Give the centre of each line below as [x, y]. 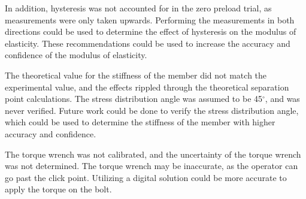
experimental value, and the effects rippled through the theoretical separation [147, 87]
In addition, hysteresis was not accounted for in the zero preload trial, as [138, 8]
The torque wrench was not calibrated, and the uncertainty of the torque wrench [153, 154]
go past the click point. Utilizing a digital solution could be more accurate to [146, 177]
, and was [282, 99]
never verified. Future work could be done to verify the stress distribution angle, [152, 110]
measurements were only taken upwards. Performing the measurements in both [150, 19]
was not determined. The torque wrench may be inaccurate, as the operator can [152, 166]
